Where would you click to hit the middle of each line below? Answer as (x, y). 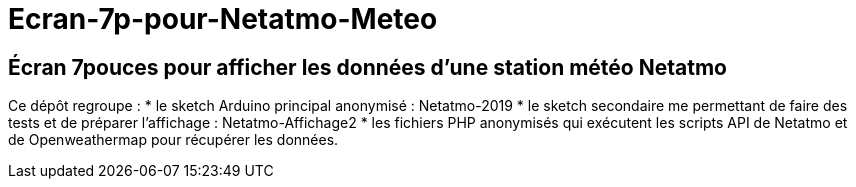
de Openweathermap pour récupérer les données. (173, 140)
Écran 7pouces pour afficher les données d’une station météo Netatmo (367, 67)
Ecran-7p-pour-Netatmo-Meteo (223, 19)
